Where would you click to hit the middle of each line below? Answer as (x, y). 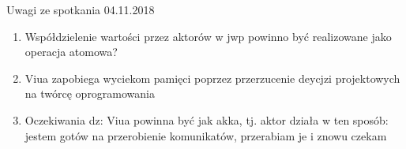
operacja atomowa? (71, 52)
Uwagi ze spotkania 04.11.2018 (81, 9)
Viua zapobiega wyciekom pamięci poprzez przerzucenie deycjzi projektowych (212, 78)
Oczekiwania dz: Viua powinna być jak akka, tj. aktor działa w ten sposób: (207, 119)
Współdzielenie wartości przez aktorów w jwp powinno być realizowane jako (208, 36)
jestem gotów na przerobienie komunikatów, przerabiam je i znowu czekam (206, 135)
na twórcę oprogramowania (90, 93)
